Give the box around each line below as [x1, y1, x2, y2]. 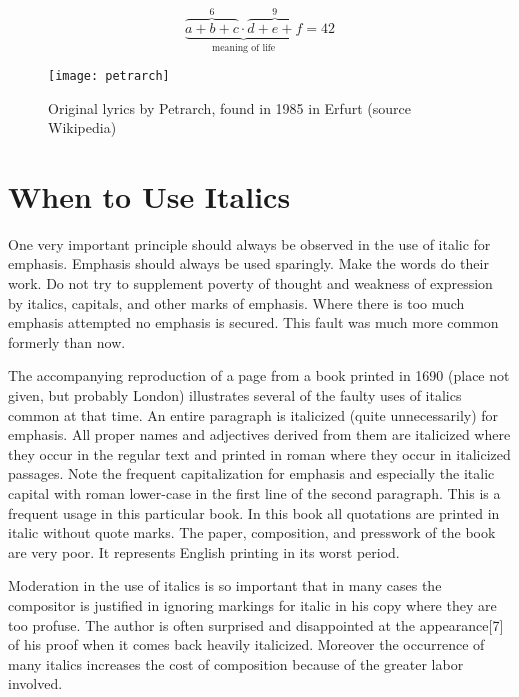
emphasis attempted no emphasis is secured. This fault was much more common [8, 312, 499, 333]
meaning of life [212, 43, 276, 54]
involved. [8, 673, 63, 694]
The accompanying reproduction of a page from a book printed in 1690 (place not [8, 365, 510, 386]
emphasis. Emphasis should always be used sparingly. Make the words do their [8, 253, 489, 274]
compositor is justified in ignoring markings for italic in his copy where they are [8, 594, 497, 615]
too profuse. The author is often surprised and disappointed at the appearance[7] [8, 614, 504, 635]
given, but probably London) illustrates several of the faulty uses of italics [8, 385, 462, 405]
